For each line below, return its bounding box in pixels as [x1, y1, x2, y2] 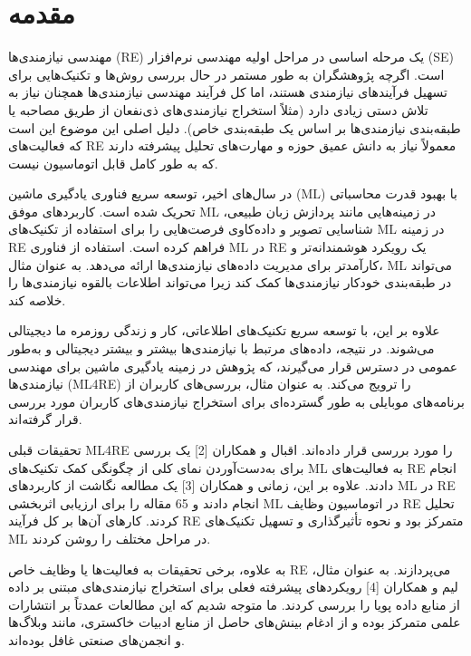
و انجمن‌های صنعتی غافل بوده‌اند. [8, 630, 185, 649]
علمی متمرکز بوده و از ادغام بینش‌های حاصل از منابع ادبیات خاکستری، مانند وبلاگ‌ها [8, 613, 461, 632]
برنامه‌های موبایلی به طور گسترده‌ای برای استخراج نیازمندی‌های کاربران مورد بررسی [8, 391, 465, 410]
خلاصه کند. [8, 290, 66, 309]
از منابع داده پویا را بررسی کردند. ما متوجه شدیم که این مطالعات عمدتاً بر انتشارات [8, 594, 460, 613]
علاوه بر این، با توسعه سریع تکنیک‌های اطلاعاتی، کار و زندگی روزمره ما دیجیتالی [8, 321, 440, 340]
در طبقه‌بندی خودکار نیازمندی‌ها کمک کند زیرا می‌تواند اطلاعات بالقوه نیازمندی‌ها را [8, 273, 452, 292]
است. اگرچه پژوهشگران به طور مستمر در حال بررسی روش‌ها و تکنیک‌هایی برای [8, 64, 445, 83]
